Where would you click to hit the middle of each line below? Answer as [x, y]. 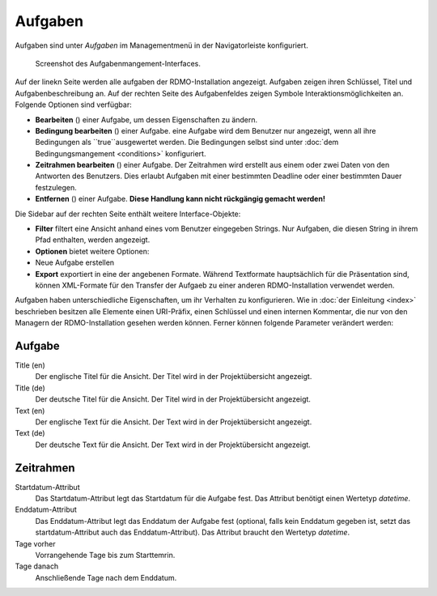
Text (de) [30, 433]
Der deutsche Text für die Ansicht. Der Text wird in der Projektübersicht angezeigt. [173, 445]
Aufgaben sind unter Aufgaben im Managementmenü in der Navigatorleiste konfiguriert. [162, 45]
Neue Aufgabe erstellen [75, 262]
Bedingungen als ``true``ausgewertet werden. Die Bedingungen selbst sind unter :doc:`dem [187, 143]
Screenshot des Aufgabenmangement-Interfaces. [118, 63]
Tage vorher [35, 543]
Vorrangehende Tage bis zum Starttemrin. [105, 556]
